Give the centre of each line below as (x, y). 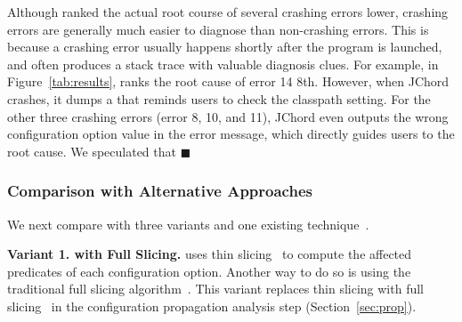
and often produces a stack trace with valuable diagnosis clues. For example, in (223, 64)
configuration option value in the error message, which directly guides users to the (231, 134)
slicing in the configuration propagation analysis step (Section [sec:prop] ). (212, 306)
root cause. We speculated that (92, 151)
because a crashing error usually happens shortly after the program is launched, (225, 47)
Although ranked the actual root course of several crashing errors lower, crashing (228, 12)
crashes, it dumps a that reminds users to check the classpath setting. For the (219, 98)
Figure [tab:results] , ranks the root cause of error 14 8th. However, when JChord (228, 81)
